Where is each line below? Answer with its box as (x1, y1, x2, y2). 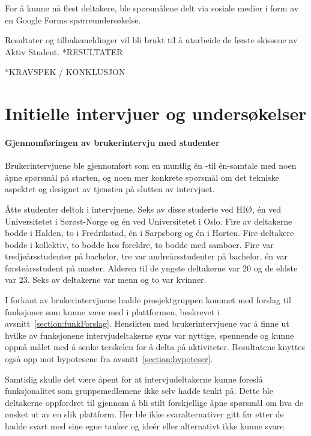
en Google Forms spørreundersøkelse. (5, 13, 141, 26)
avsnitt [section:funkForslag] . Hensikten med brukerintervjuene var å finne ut (5, 317, 289, 330)
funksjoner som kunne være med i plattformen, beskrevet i (5, 305, 220, 318)
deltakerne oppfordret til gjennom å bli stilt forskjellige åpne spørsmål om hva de (5, 396, 304, 408)
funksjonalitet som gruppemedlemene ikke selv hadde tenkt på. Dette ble (5, 384, 273, 397)
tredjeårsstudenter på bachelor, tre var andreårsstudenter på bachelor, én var (5, 250, 288, 262)
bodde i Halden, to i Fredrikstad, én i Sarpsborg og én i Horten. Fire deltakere (5, 226, 294, 239)
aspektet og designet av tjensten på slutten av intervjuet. (5, 183, 215, 195)
